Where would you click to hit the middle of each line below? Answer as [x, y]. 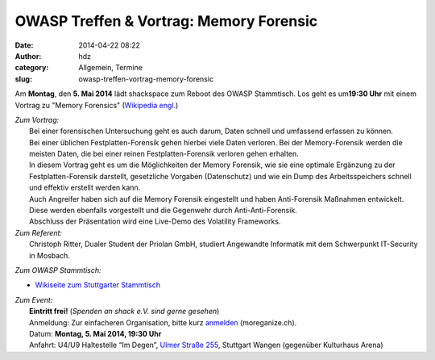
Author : [28, 56]
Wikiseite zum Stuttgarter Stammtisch [98, 285]
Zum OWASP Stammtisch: [58, 270]
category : [32, 68]
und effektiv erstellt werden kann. [85, 188]
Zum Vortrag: [37, 119]
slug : [23, 79]
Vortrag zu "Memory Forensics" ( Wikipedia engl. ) [97, 105]
